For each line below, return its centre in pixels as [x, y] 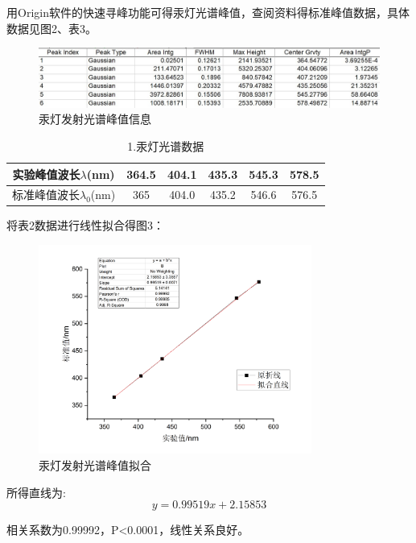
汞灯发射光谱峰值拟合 [95, 464]
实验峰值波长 [46, 174]
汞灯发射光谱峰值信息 [95, 119]
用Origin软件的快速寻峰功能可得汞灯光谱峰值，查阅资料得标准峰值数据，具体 [208, 12]
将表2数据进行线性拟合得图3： [85, 225]
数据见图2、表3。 [51, 28]
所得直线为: [36, 492]
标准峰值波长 [46, 195]
